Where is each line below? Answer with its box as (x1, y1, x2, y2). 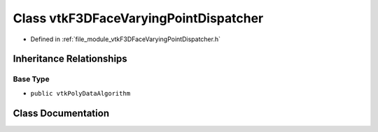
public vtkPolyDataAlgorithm (30, 89, 131, 97)
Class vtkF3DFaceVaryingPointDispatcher (13, 10, 264, 26)
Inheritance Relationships (13, 53, 127, 65)
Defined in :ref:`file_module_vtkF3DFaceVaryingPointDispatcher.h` (30, 35, 220, 43)
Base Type (13, 74, 50, 84)
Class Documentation (13, 107, 110, 119)
